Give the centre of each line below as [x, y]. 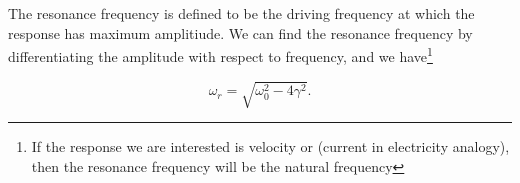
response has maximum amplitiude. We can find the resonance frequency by [240, 32]
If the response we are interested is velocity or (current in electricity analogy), [270, 145]
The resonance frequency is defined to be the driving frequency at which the [241, 13]
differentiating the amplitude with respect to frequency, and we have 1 [220, 54]
